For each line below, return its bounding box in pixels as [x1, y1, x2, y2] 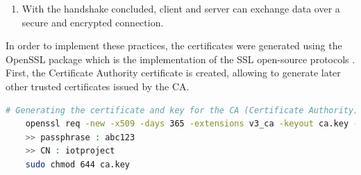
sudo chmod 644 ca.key [25, 159, 130, 169]
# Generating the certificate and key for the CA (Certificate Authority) [6, 105, 359, 115]
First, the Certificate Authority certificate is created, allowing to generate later [6, 65, 341, 80]
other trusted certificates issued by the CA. [6, 78, 190, 93]
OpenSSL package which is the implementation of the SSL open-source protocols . [6, 51, 355, 66]
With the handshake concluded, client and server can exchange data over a [22, 1, 340, 15]
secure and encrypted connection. [22, 15, 164, 29]
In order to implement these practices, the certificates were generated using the [6, 38, 342, 53]
